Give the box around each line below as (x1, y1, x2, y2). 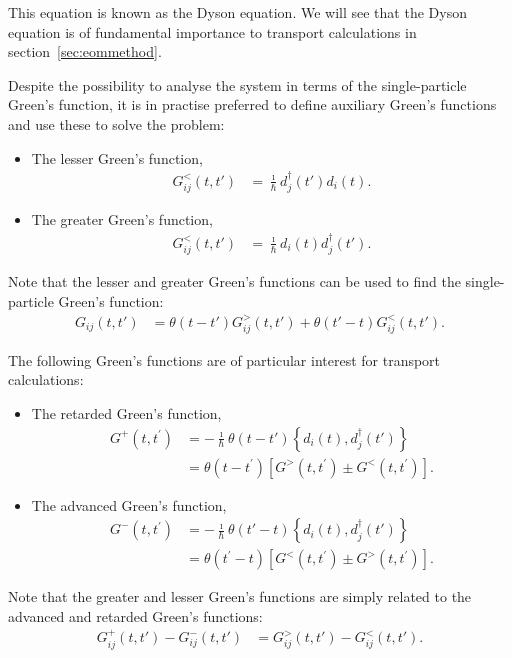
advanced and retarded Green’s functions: (8, 605, 263, 626)
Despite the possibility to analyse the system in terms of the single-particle (8, 74, 467, 95)
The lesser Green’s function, (31, 147, 203, 168)
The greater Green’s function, (31, 209, 213, 230)
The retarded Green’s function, (31, 402, 222, 423)
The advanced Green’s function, (31, 494, 227, 515)
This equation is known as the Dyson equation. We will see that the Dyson (8, 2, 467, 22)
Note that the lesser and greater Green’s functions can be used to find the (8, 271, 461, 292)
